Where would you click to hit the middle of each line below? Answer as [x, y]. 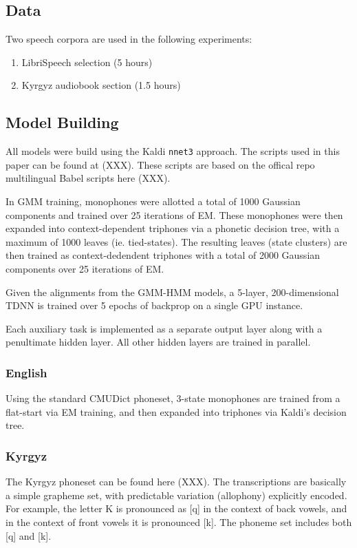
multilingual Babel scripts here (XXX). [88, 178]
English [26, 372]
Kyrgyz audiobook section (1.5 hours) [101, 85]
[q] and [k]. [29, 535]
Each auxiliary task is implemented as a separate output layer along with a [164, 328]
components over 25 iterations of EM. [85, 268]
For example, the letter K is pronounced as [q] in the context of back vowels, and [176, 508]
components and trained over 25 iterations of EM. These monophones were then [174, 214]
